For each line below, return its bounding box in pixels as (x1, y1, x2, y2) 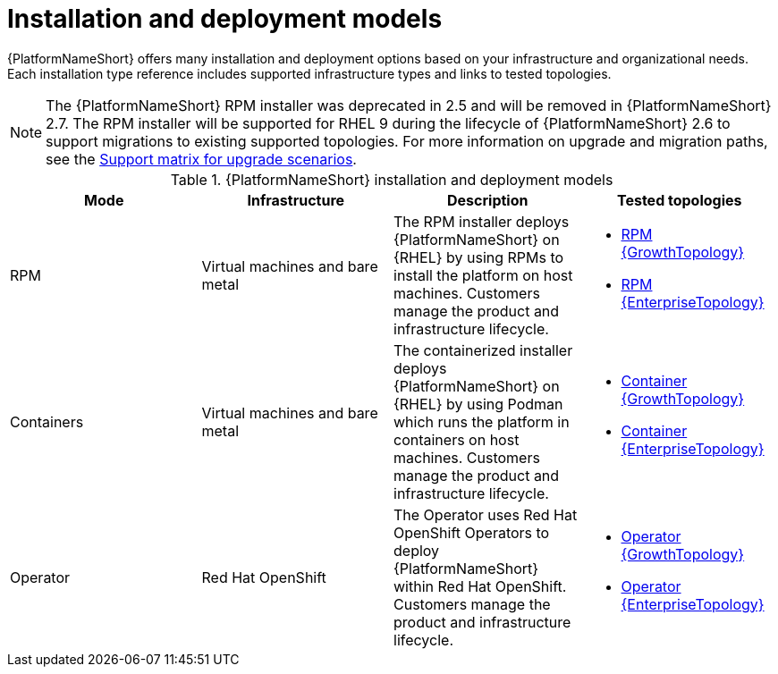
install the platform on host (393, 265, 573, 284)
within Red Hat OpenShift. (393, 577, 567, 595)
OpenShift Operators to (393, 523, 550, 542)
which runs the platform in (393, 412, 570, 431)
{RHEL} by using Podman (393, 394, 563, 413)
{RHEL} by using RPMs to (393, 248, 564, 266)
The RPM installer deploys (393, 212, 570, 231)
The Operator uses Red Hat (393, 505, 578, 524)
